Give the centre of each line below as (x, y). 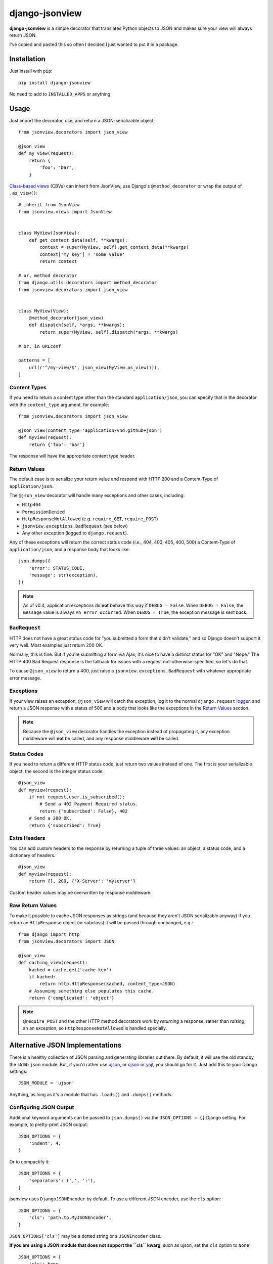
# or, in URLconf (40, 346)
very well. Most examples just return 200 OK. (56, 645)
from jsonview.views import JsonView (65, 212)
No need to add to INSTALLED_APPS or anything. (61, 94)
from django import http (49, 934)
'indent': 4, (45, 1143)
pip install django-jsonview (54, 83)
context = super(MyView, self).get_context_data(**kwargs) (114, 247)
